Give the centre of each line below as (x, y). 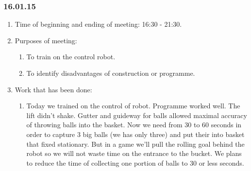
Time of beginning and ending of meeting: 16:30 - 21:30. (98, 24)
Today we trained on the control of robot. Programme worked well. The (133, 106)
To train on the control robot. (71, 57)
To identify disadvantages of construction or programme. (111, 73)
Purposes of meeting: (46, 40)
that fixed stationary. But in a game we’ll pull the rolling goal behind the (135, 144)
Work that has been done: (53, 89)
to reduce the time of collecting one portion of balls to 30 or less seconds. (135, 162)
